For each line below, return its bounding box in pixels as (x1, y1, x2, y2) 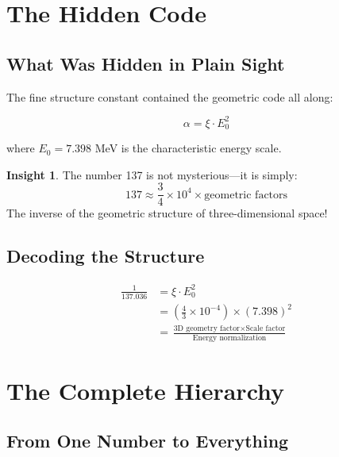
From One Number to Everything (6, 428, 289, 453)
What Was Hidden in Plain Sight (6, 51, 285, 75)
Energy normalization (192, 333, 267, 342)
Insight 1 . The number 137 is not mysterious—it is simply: (6, 166, 298, 182)
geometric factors (204, 189, 288, 201)
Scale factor (245, 325, 286, 333)
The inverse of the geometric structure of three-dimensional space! (6, 205, 328, 221)
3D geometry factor (173, 325, 240, 333)
